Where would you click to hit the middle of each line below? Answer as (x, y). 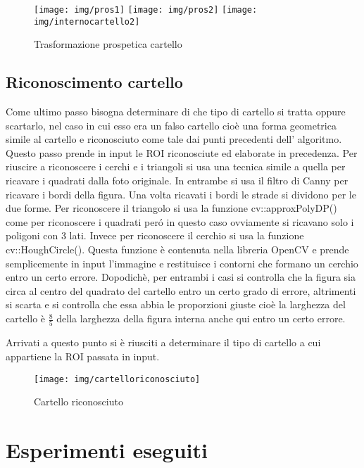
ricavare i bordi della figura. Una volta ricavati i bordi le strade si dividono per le (181, 194)
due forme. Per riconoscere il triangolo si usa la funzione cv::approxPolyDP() (171, 208)
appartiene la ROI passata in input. (83, 356)
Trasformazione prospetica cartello (108, 44)
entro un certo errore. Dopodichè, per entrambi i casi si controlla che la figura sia (181, 277)
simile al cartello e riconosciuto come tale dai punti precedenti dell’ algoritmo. (174, 139)
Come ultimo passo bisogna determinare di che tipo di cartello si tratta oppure (176, 112)
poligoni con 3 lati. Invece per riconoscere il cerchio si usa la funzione (155, 235)
